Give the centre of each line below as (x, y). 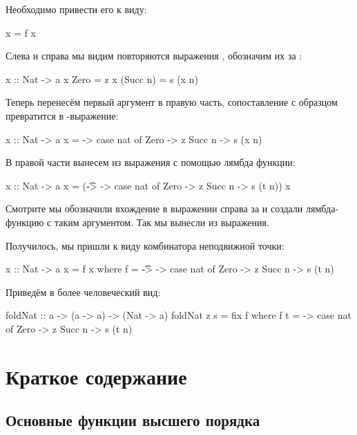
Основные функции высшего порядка (133, 420)
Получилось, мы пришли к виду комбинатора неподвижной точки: (145, 245)
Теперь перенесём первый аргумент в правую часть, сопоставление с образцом (172, 102)
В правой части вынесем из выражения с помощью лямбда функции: (151, 162)
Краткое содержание (96, 376)
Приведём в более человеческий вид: (83, 291)
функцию (25, 222)
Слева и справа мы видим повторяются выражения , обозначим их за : (154, 56)
